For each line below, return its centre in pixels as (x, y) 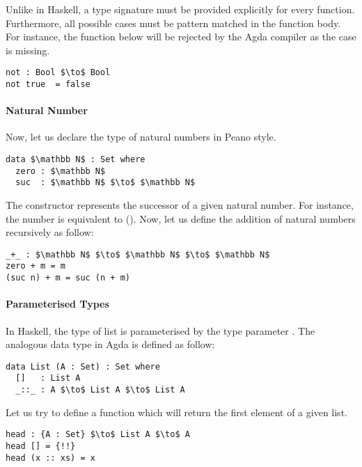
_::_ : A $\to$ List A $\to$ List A (100, 390)
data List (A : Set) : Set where (83, 366)
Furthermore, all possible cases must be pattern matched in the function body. (173, 23)
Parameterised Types (57, 304)
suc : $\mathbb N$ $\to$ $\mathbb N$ (105, 183)
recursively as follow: (50, 232)
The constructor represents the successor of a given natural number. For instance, (180, 205)
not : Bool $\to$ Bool (58, 73)
